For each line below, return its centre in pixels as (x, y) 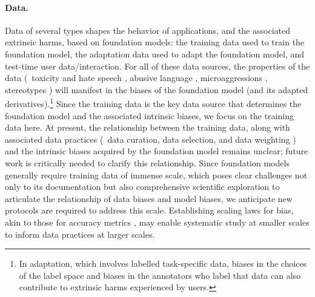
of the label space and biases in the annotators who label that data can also (160, 275)
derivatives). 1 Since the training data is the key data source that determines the (153, 103)
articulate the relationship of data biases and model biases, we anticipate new (149, 198)
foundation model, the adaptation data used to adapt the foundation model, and (155, 54)
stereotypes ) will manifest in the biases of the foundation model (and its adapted (157, 89)
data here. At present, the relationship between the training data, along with (148, 127)
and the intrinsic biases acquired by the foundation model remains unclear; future (157, 151)
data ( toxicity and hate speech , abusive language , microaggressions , (136, 78)
